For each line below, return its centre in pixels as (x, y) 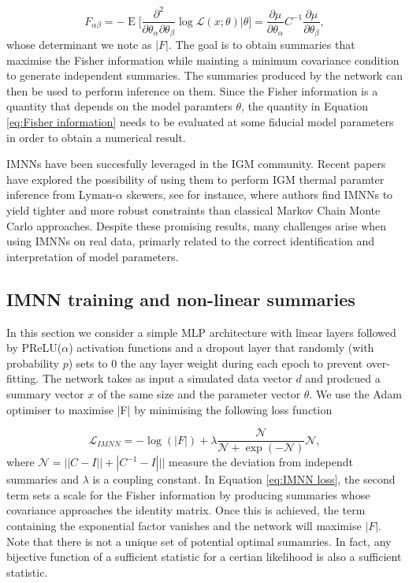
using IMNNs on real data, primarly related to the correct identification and (191, 241)
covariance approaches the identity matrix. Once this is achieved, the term (186, 510)
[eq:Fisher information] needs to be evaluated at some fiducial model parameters (200, 121)
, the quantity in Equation (305, 106)
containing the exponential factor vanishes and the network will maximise (184, 525)
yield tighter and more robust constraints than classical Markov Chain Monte (193, 209)
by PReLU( (34, 348)
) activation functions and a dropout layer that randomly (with (221, 348)
